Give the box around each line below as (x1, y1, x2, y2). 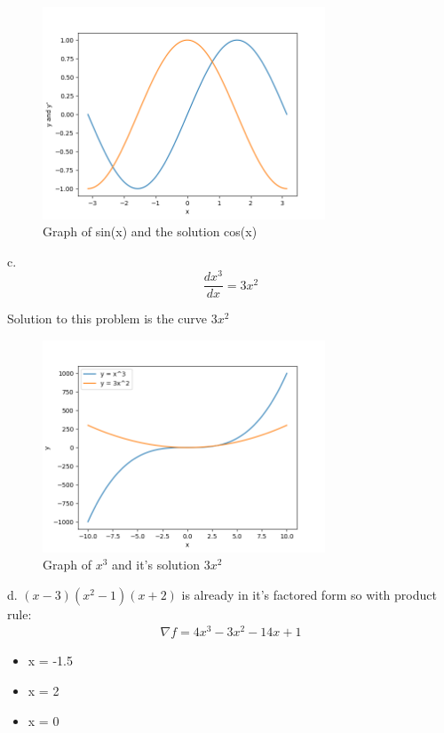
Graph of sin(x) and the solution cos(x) (43, 222, 258, 241)
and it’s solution (112, 555, 200, 574)
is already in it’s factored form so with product (181, 585, 437, 603)
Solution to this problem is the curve (7, 309, 208, 328)
